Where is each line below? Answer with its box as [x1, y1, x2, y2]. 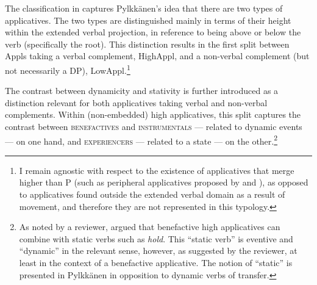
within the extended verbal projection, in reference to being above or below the [5, 26, 301, 38]
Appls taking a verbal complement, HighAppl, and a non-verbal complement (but [5, 49, 310, 62]
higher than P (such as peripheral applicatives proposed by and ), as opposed [19, 176, 308, 189]
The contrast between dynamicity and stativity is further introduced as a [5, 84, 279, 97]
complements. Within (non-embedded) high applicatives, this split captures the [5, 108, 301, 121]
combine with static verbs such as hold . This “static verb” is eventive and [19, 232, 293, 245]
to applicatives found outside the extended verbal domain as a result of [19, 188, 285, 201]
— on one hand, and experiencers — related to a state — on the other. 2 [5, 132, 278, 147]
